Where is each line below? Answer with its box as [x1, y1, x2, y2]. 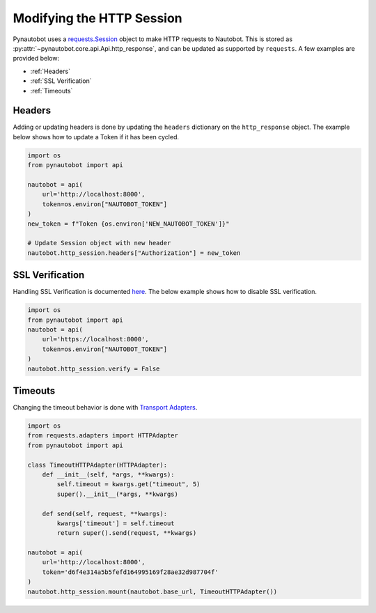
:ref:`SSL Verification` [30, 77, 92, 85]
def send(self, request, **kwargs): [42, 509, 167, 518]
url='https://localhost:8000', [42, 335, 149, 343]
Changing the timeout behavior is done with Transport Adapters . [13, 403, 198, 412]
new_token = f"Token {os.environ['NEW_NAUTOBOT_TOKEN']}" [27, 219, 230, 228]
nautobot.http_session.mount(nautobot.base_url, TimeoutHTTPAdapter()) [27, 587, 278, 596]
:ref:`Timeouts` [30, 86, 73, 95]
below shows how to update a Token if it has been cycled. [13, 132, 180, 141]
